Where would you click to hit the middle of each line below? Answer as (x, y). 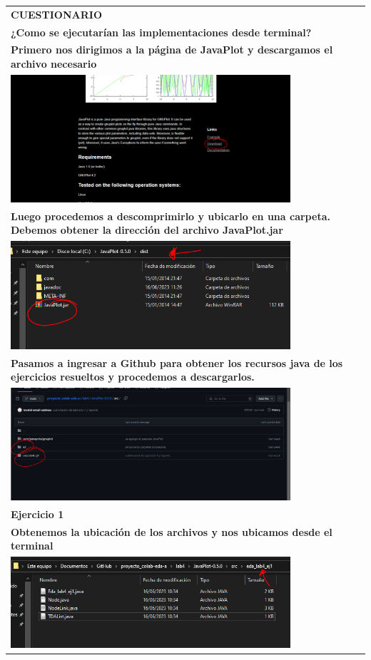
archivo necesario (54, 64)
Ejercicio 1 (37, 514)
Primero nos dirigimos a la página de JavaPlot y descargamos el (172, 50)
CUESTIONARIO (57, 14)
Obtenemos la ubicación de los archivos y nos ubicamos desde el (172, 531)
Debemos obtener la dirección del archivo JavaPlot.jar (147, 230)
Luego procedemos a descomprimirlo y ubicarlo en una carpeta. (171, 216)
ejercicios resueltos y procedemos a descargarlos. (133, 377)
